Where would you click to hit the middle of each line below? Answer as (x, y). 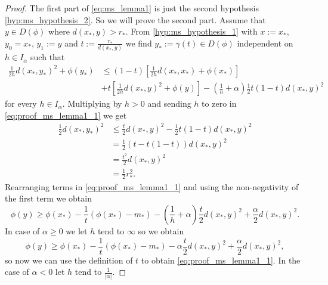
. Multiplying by (92, 103)
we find (139, 43)
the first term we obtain (48, 198)
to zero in (219, 103)
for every (21, 103)
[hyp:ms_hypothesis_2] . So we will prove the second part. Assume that (135, 19)
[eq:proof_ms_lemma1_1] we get (66, 115)
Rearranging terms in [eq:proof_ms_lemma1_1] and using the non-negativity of (152, 186)
